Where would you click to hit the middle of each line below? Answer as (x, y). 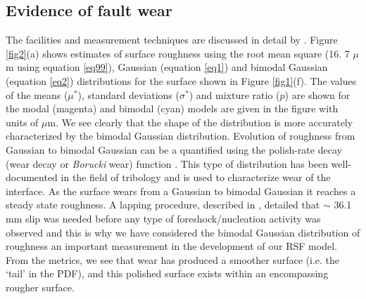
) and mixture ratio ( (234, 94)
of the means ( (37, 94)
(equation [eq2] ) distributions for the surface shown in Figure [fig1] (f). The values (181, 80)
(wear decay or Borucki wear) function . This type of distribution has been (167, 163)
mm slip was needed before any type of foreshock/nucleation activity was (163, 218)
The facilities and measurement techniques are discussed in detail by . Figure (172, 40)
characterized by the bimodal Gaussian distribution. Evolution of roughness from (181, 136)
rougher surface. (40, 287)
